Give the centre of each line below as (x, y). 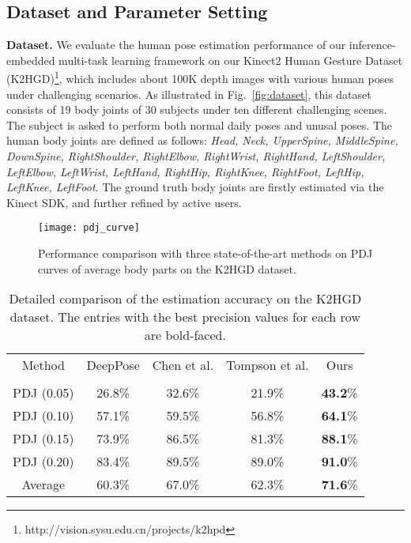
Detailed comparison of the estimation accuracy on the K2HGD (185, 299)
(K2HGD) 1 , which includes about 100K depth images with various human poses (200, 77)
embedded (31, 60)
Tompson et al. (268, 365)
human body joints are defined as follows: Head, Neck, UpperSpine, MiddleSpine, (202, 140)
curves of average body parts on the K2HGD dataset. (167, 268)
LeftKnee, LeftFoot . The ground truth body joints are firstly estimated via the (195, 187)
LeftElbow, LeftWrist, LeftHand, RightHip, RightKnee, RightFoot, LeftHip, (185, 171)
